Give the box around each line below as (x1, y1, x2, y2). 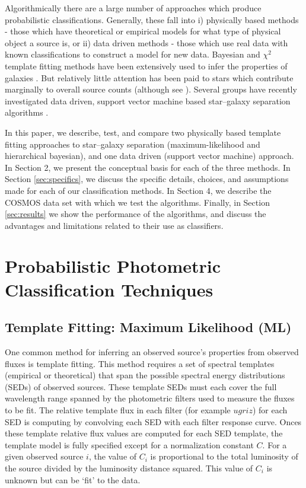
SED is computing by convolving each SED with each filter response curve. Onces (5, 415, 302, 428)
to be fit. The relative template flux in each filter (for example (5, 404, 231, 416)
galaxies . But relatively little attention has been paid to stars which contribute (5, 71, 294, 84)
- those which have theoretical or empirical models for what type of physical (5, 25, 281, 37)
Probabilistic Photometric (5, 254, 221, 278)
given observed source (5, 450, 84, 463)
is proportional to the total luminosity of (150, 450, 298, 463)
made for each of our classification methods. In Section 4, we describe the (5, 184, 272, 196)
